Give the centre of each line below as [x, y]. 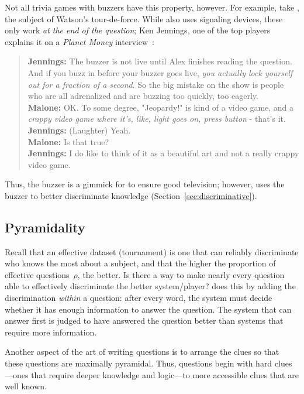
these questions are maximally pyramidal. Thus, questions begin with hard [139, 363]
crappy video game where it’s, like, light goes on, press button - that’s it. [157, 119]
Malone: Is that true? [68, 141]
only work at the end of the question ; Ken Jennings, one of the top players [138, 30]
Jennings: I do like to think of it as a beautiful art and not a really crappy [163, 153]
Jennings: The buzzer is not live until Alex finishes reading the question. [160, 61]
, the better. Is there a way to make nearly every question [181, 274]
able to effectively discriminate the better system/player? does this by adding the [150, 286]
